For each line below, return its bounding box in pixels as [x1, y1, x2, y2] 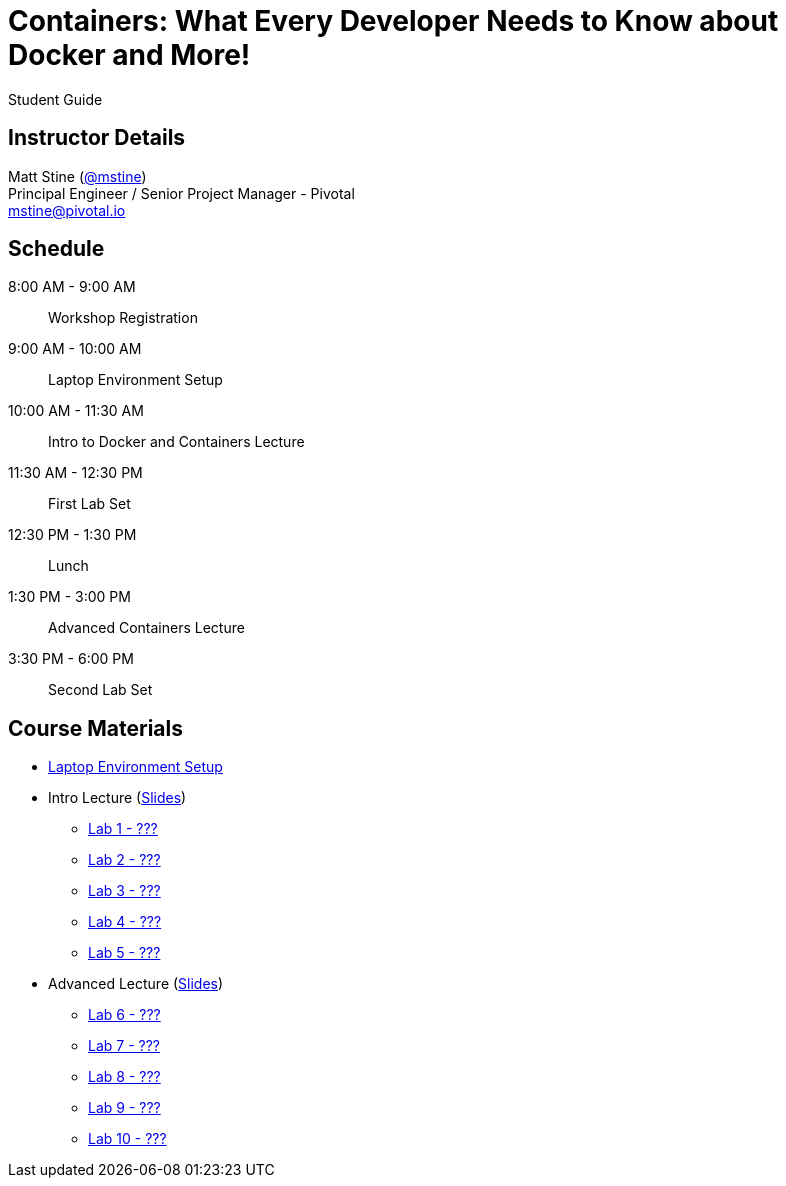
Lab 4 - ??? [88, 913, 162, 931]
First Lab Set [48, 495, 131, 513]
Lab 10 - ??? [88, 1130, 167, 1148]
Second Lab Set [48, 681, 153, 699]
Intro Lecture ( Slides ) [48, 789, 187, 807]
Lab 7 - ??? [88, 1037, 160, 1055]
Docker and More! [8, 38, 251, 72]
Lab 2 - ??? [88, 851, 161, 869]
